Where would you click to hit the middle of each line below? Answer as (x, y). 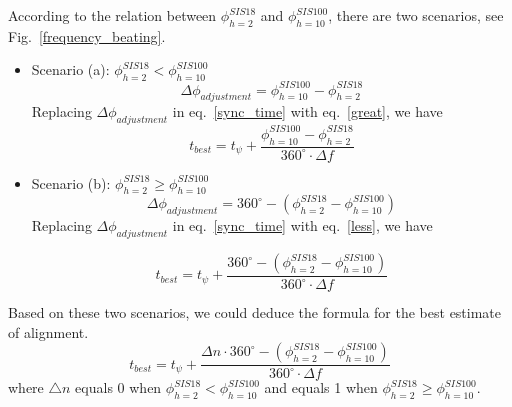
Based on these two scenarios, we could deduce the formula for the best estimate (255, 312)
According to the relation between (112, 15)
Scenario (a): (70, 69)
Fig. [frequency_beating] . (87, 35)
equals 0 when (118, 387)
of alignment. (48, 331)
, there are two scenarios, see (416, 15)
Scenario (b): (71, 182)
